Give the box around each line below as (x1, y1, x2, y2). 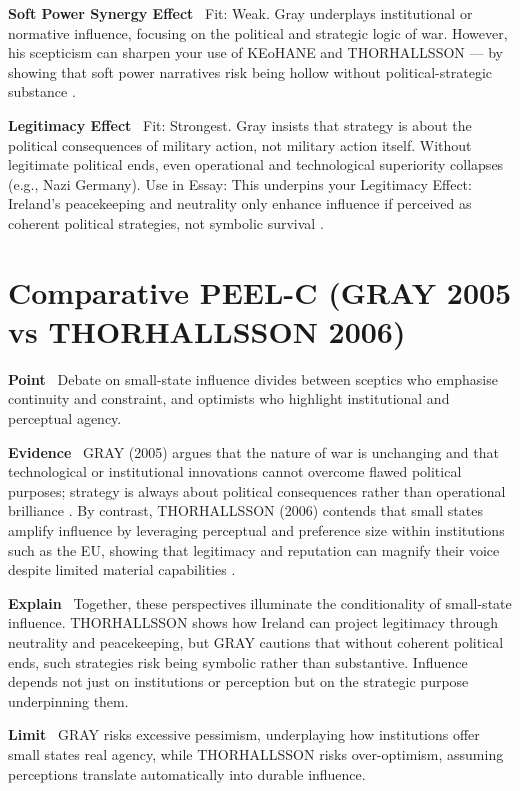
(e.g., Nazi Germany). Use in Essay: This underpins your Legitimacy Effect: (8, 173, 472, 194)
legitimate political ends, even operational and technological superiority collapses (8, 154, 504, 175)
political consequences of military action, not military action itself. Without (8, 134, 472, 155)
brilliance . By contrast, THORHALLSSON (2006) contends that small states (8, 500, 483, 521)
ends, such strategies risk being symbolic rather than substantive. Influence (8, 651, 468, 672)
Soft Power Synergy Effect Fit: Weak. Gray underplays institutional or (8, 3, 473, 23)
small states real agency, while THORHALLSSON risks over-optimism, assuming (8, 743, 504, 764)
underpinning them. (8, 690, 129, 711)
